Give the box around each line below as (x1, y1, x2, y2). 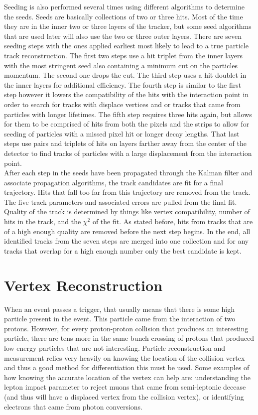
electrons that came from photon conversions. (4, 401, 142, 412)
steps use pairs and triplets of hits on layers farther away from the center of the (4, 138, 247, 148)
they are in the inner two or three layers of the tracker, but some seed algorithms (4, 21, 252, 31)
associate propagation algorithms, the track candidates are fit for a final (4, 177, 223, 187)
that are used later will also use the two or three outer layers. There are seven (4, 30, 242, 41)
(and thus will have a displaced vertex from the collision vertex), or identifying (4, 391, 244, 402)
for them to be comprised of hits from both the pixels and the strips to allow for (4, 119, 250, 129)
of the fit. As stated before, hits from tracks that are (92, 216, 253, 227)
